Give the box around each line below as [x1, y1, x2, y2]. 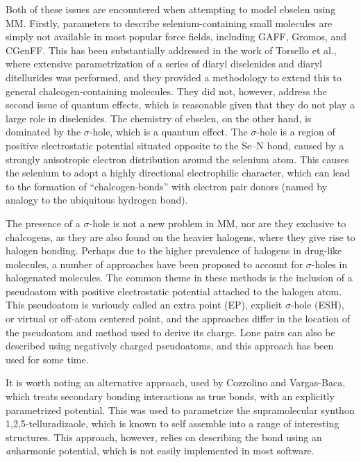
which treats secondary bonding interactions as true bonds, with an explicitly [6, 389, 335, 404]
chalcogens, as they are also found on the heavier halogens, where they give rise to [6, 229, 355, 244]
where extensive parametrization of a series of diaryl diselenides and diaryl [6, 56, 323, 71]
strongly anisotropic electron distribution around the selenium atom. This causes [6, 151, 349, 166]
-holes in [311, 256, 348, 271]
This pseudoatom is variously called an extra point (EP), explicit [6, 297, 283, 312]
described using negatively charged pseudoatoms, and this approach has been [6, 338, 334, 353]
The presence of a [6, 215, 81, 230]
